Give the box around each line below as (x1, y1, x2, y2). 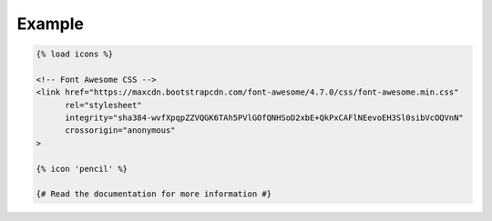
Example (16, 14, 84, 34)
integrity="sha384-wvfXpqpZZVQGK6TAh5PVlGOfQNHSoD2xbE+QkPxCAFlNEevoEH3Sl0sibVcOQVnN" (65, 113, 464, 123)
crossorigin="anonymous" (65, 126, 177, 136)
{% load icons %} (36, 49, 114, 59)
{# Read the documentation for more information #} (36, 189, 272, 199)
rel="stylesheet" (65, 100, 143, 110)
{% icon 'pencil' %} (36, 164, 128, 174)
